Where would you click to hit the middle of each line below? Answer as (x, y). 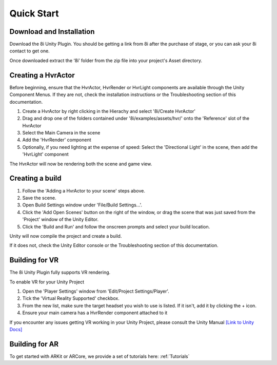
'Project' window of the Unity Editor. (60, 219)
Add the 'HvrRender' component (57, 140)
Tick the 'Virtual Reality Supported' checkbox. (71, 298)
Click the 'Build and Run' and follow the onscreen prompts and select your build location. (116, 226)
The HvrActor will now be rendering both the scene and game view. (81, 164)
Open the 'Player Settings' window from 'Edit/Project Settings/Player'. (96, 291)
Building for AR (34, 344)
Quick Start (34, 13)
